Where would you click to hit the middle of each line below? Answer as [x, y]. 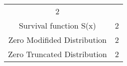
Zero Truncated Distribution [58, 54]
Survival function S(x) [57, 25]
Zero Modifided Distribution [58, 40]
